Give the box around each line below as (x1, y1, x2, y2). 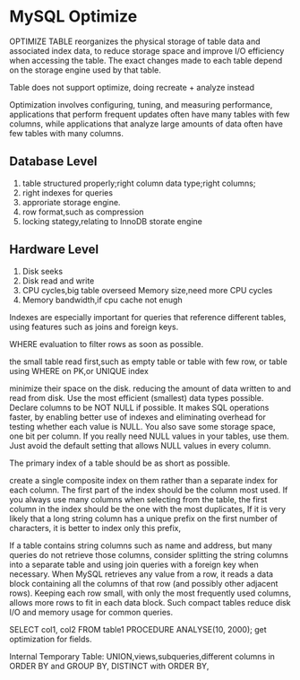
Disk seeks (21, 266, 64, 276)
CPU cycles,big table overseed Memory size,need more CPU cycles (21, 284, 273, 295)
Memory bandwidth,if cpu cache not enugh (21, 294, 183, 305)
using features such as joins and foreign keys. (9, 321, 179, 332)
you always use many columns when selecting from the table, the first (9, 493, 268, 504)
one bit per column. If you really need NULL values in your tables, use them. (9, 431, 289, 441)
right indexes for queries (21, 187, 114, 198)
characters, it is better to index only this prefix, (9, 522, 182, 533)
